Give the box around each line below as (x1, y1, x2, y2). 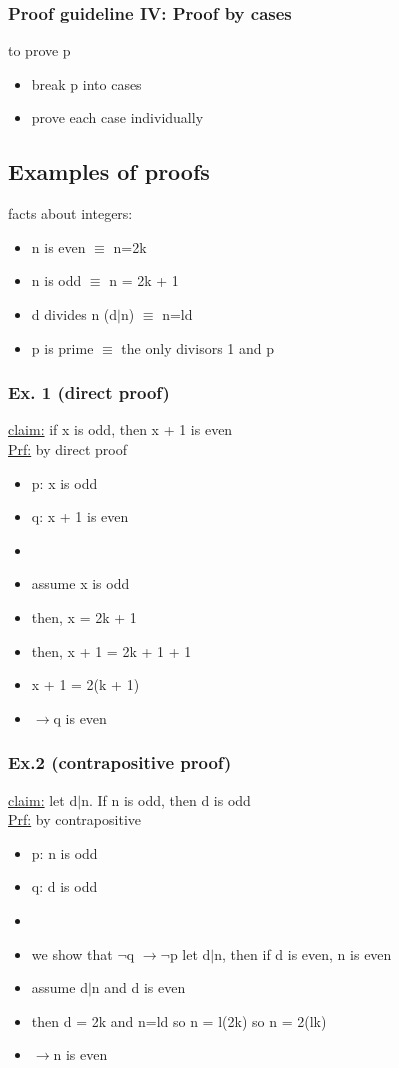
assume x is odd (31, 573, 130, 594)
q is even (53, 707, 107, 728)
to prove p (8, 40, 71, 61)
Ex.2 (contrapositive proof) (8, 750, 232, 775)
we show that (31, 943, 113, 964)
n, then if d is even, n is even (214, 943, 392, 964)
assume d (31, 977, 88, 998)
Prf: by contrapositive (8, 809, 141, 830)
